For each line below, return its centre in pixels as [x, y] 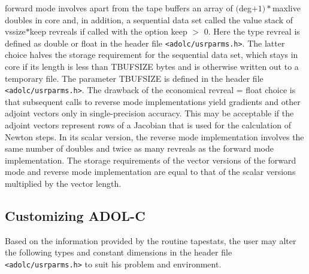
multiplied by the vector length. [63, 184]
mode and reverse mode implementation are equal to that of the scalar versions [150, 172]
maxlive [286, 8]
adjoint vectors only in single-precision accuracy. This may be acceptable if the [149, 113]
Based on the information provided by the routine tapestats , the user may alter [151, 240]
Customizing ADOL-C [75, 216]
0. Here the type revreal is [252, 31]
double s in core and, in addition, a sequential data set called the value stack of [149, 19]
